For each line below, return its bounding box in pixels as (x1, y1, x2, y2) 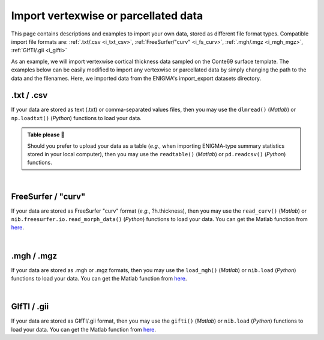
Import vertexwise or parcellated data (11, 9, 203, 22)
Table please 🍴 (27, 131, 65, 138)
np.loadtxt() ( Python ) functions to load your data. (11, 114, 142, 121)
